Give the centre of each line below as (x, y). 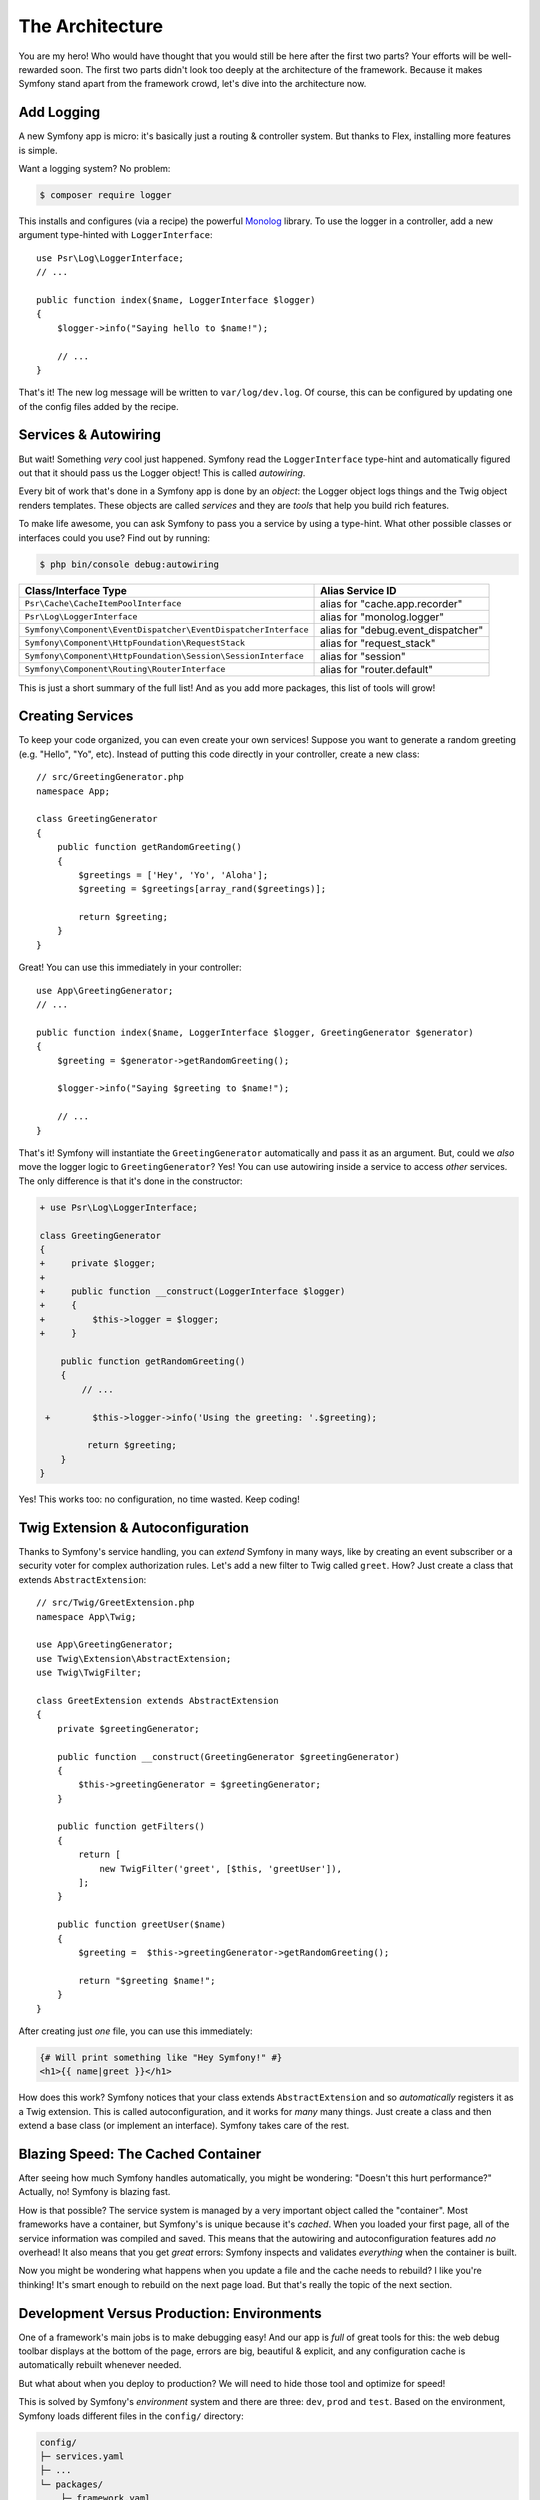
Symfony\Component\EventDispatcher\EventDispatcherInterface (166, 630)
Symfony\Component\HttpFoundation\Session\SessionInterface (164, 656)
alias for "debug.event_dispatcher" (402, 630)
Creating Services (76, 716)
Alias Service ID (358, 590)
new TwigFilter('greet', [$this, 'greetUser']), (220, 1868)
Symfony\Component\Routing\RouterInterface (125, 669)
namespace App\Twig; (86, 1616)
